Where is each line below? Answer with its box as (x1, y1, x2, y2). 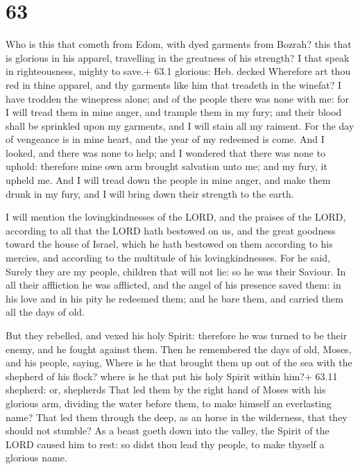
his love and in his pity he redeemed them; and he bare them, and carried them (6, 291, 343, 305)
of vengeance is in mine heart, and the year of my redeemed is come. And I (6, 132, 325, 146)
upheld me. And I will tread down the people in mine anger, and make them (6, 173, 331, 187)
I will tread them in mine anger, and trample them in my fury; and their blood (6, 105, 342, 119)
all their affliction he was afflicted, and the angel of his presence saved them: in (6, 278, 341, 292)
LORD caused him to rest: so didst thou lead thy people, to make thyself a (6, 436, 325, 451)
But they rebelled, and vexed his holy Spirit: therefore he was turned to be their (6, 328, 348, 342)
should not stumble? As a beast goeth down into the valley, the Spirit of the (6, 423, 329, 438)
